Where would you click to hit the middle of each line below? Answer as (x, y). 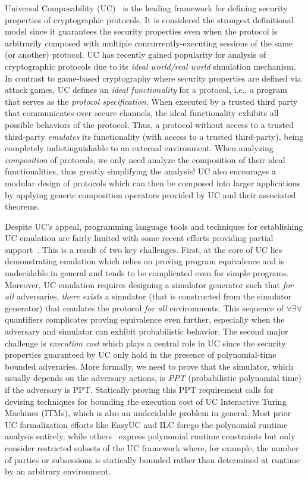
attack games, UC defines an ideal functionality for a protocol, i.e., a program (146, 90)
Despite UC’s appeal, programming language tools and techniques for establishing (154, 226)
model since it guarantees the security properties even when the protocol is (141, 31)
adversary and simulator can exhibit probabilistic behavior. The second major (147, 331)
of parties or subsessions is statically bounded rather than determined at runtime (153, 459)
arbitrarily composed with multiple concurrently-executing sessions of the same (149, 43)
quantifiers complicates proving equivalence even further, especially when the (145, 319)
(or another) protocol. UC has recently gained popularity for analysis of (136, 54)
